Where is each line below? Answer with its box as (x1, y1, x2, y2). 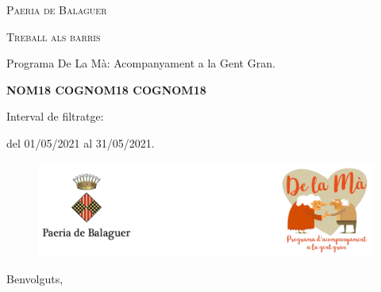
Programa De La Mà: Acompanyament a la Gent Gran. (6, 55, 275, 71)
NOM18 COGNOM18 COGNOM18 (6, 81, 206, 98)
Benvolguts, (6, 271, 63, 287)
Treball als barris (6, 28, 101, 44)
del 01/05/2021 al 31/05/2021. (6, 134, 155, 151)
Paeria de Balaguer (6, 2, 107, 17)
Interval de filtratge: (6, 108, 104, 125)
